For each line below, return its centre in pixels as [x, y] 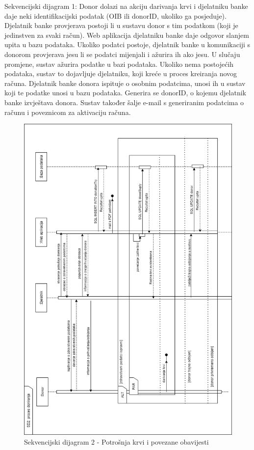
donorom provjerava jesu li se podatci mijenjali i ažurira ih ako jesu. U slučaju [122, 54]
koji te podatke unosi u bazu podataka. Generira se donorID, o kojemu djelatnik [125, 93]
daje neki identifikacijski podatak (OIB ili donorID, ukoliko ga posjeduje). [115, 15]
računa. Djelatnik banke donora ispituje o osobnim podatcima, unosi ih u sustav [125, 83]
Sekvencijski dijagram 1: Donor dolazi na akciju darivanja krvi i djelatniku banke [126, 6]
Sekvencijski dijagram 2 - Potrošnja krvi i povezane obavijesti [116, 441]
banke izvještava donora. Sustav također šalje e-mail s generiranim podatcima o [124, 102]
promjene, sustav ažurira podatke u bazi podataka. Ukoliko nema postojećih [119, 64]
